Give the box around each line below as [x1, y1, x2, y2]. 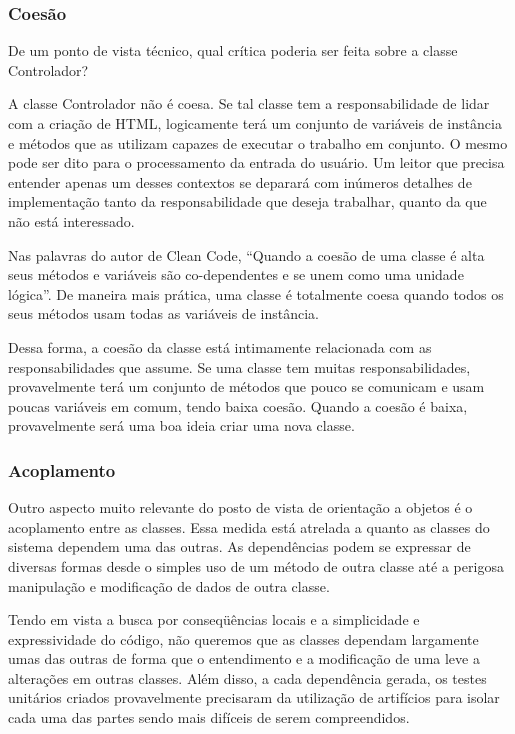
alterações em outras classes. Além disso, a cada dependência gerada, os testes [8, 667, 487, 688]
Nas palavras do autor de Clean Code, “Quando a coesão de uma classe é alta [8, 244, 485, 265]
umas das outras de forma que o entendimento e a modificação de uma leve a [8, 648, 480, 669]
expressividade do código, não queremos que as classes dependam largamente [8, 628, 479, 649]
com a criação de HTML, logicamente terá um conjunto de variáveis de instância [8, 113, 502, 133]
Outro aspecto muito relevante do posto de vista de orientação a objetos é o [8, 497, 473, 518]
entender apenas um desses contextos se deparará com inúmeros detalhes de [8, 171, 472, 192]
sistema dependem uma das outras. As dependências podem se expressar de [8, 536, 471, 557]
